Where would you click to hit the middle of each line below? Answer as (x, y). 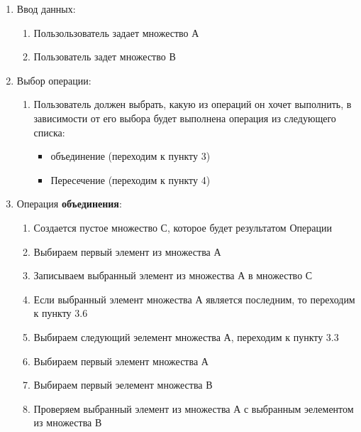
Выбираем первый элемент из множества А (127, 251)
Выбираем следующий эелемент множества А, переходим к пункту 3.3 (186, 336)
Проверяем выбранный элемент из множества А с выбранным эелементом (194, 408)
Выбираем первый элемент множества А (121, 361)
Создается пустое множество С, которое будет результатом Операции (183, 227)
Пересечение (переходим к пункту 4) (130, 179)
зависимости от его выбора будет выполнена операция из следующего (185, 118)
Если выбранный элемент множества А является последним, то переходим (194, 299)
